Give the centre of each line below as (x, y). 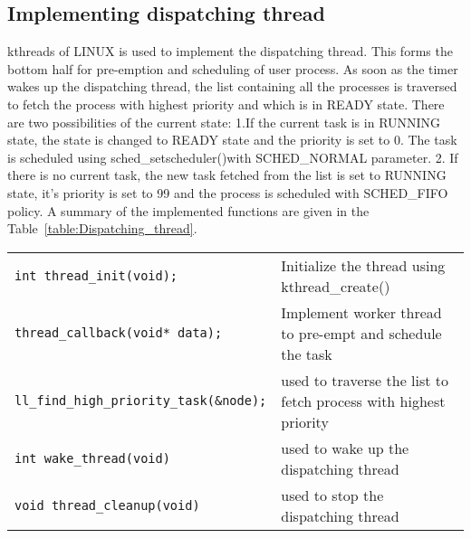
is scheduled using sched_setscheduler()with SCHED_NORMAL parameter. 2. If (233, 157)
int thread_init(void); (96, 275)
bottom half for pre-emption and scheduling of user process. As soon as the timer (233, 68)
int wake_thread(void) (92, 458)
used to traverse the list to (365, 380)
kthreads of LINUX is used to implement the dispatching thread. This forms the (230, 51)
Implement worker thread (361, 312)
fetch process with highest (363, 401)
